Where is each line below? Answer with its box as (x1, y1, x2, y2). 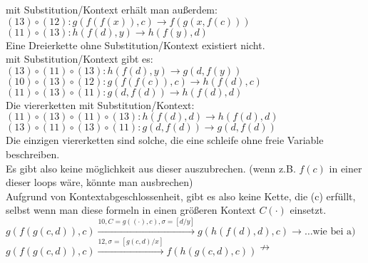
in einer (329, 160, 362, 175)
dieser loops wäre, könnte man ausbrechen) (6, 175, 193, 190)
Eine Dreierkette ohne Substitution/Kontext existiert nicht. (6, 37, 265, 52)
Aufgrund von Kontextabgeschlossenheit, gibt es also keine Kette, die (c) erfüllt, (6, 188, 356, 203)
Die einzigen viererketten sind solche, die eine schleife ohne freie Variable (6, 133, 324, 148)
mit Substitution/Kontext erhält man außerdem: (6, 2, 218, 16)
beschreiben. (6, 146, 60, 161)
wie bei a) (312, 226, 356, 237)
